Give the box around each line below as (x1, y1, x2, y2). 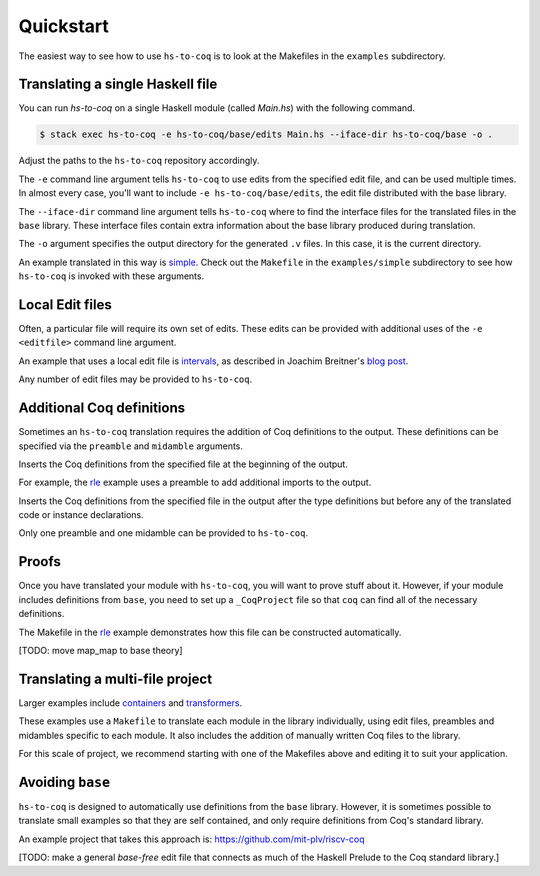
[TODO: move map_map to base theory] (18, 644, 184, 656)
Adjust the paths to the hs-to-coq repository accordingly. (18, 155, 260, 167)
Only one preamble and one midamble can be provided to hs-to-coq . (18, 527, 309, 539)
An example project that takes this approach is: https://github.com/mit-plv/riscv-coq (18, 833, 365, 845)
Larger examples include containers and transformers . (18, 696, 243, 709)
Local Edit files (18, 296, 112, 313)
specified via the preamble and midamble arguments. (18, 440, 244, 452)
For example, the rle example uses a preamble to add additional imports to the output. (18, 476, 372, 489)
